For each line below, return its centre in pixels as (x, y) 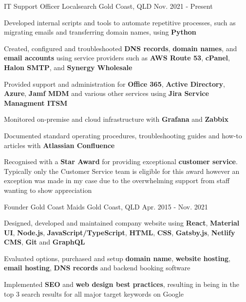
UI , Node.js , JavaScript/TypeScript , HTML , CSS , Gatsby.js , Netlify (120, 232)
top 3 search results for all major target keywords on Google (94, 293)
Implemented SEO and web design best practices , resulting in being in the (122, 284)
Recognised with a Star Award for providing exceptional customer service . (121, 161)
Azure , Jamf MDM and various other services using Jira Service (106, 93)
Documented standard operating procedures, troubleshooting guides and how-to (123, 135)
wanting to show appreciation (48, 190)
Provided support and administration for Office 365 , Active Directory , (114, 84)
